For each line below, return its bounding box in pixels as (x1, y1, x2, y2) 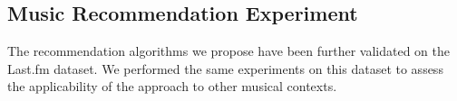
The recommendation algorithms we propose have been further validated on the (7, 41, 451, 60)
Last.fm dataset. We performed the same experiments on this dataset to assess (7, 59, 443, 78)
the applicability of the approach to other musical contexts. (7, 77, 337, 96)
